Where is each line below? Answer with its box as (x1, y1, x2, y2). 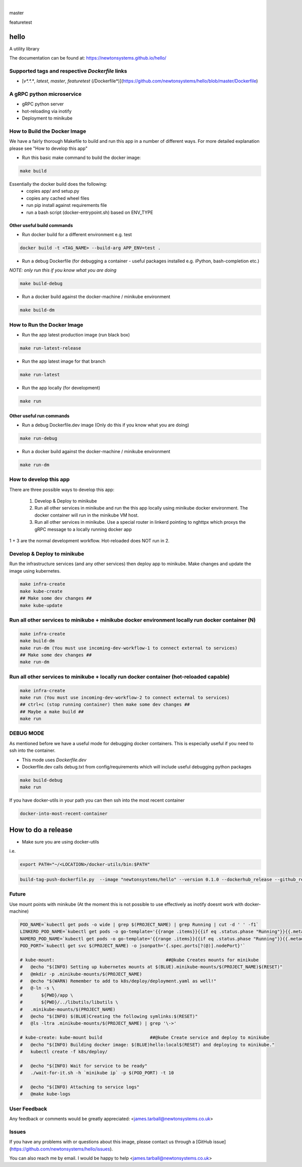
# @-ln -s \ (20, 985, 55, 991)
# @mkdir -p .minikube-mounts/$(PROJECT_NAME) (20, 971, 142, 977)
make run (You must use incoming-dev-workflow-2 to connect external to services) (20, 694, 230, 700)
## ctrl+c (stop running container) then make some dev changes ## (20, 702, 190, 707)
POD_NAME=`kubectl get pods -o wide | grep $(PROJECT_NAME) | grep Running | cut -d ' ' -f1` (20, 921, 259, 927)
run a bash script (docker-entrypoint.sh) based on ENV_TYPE (26, 209, 154, 215)
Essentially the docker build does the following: (9, 181, 108, 187)
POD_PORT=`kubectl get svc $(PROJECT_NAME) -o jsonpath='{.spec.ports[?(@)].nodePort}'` (20, 943, 246, 949)
